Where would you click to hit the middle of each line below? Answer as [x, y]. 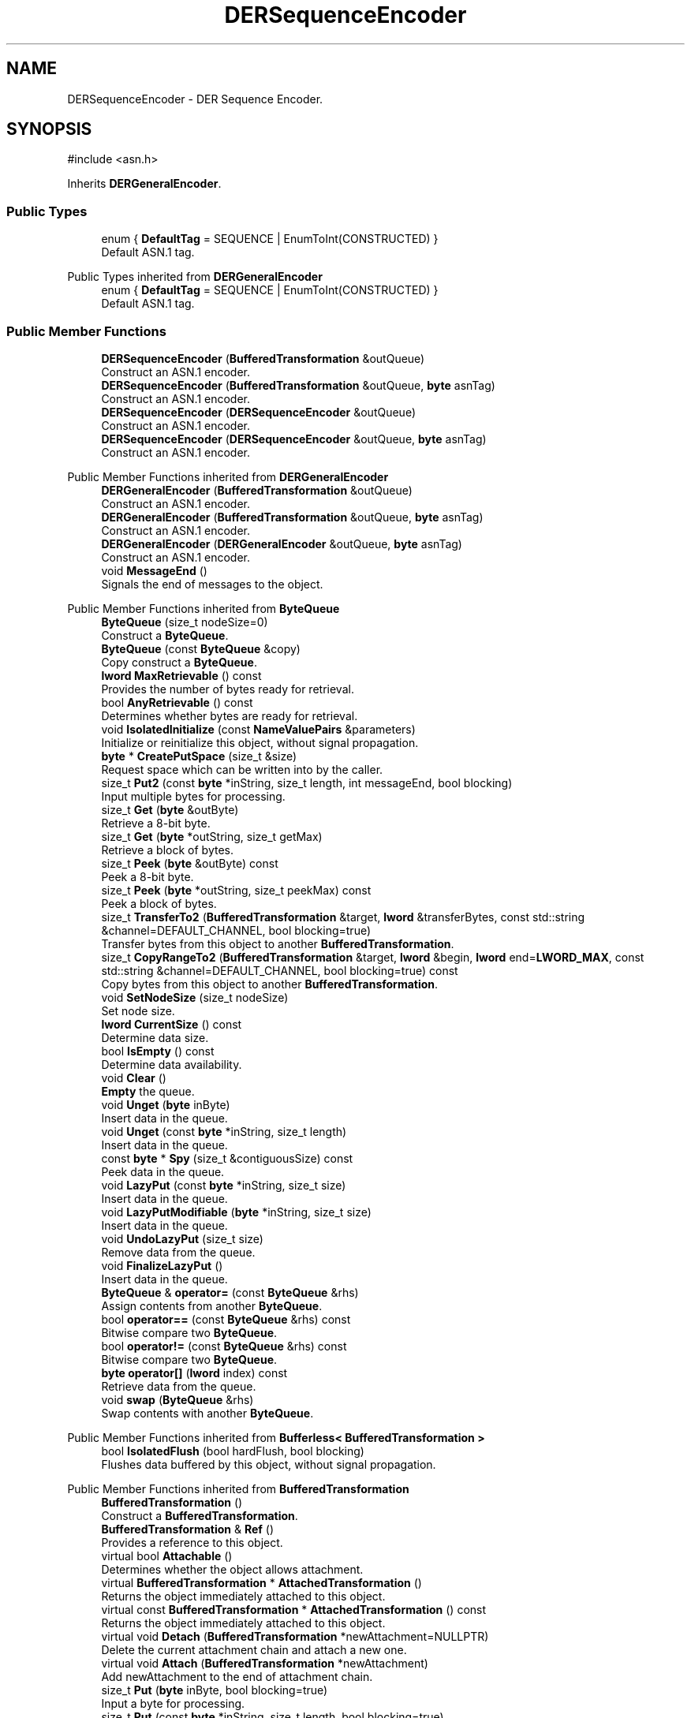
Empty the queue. [148, 1091]
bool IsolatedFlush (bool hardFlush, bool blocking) [233, 1451]
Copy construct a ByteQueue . [179, 662]
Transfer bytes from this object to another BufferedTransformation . [278, 943]
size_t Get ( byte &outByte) [170, 809]
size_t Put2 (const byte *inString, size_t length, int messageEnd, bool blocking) [307, 782]
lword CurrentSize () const [172, 1024]
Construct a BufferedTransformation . [200, 1515]
